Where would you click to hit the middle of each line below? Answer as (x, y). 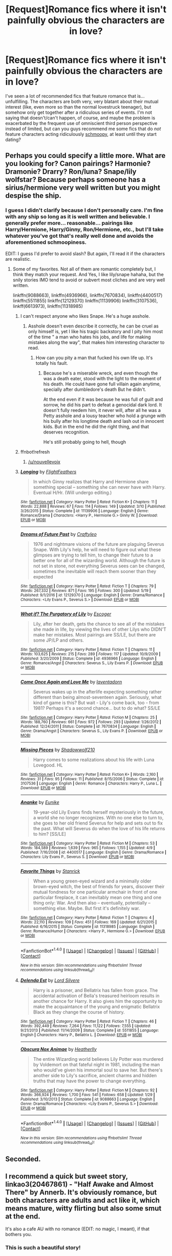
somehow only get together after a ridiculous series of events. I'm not (79, 112)
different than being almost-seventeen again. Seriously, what (97, 697)
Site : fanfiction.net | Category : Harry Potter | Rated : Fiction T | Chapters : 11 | (88, 649)
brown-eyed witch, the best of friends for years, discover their (99, 886)
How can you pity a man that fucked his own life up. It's (94, 358)
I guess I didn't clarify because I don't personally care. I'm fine (84, 210)
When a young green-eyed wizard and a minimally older (92, 881)
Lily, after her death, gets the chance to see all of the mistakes (99, 624)
